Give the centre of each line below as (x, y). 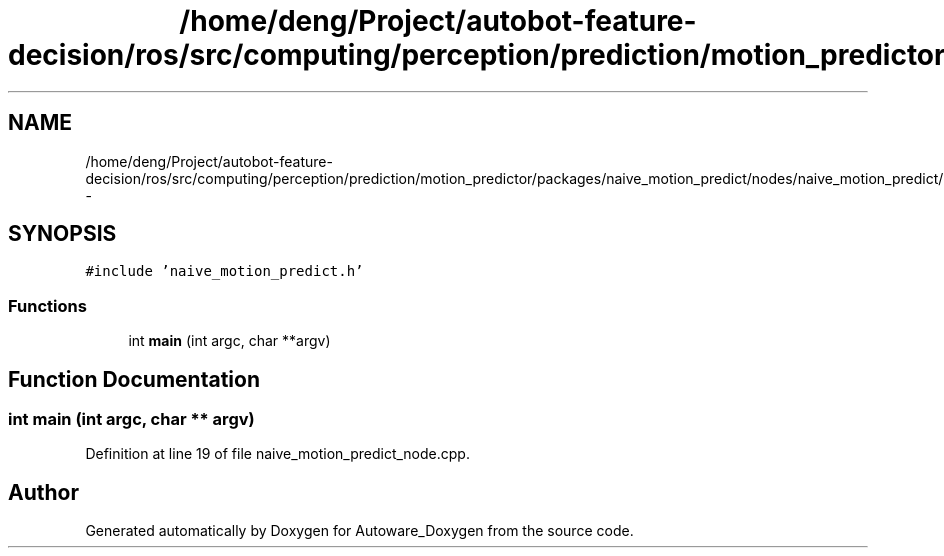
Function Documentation (134, 379)
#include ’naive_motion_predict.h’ (224, 271)
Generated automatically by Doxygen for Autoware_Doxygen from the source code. (359, 531)
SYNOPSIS (62, 234)
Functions (47, 305)
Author (43, 492)
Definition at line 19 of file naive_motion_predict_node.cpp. (277, 454)
